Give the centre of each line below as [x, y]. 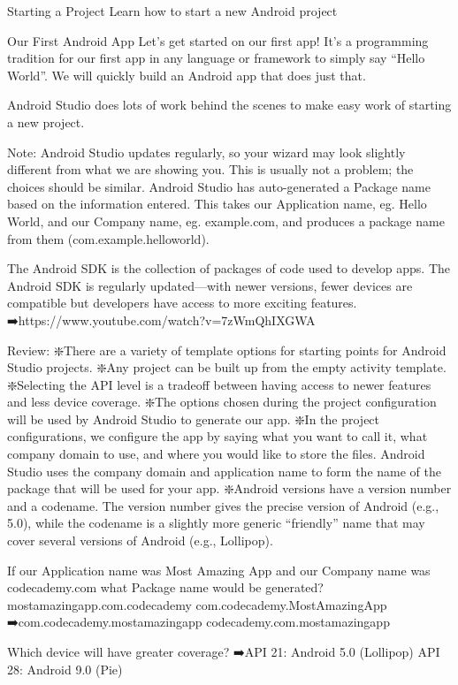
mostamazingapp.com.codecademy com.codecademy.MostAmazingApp [197, 604]
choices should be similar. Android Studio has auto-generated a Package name [219, 186]
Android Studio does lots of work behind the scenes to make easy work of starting [229, 105]
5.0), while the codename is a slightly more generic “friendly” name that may [216, 523]
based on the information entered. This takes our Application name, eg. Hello [217, 204]
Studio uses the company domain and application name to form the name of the [224, 471]
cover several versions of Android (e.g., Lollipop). [140, 540]
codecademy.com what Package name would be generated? [165, 587]
